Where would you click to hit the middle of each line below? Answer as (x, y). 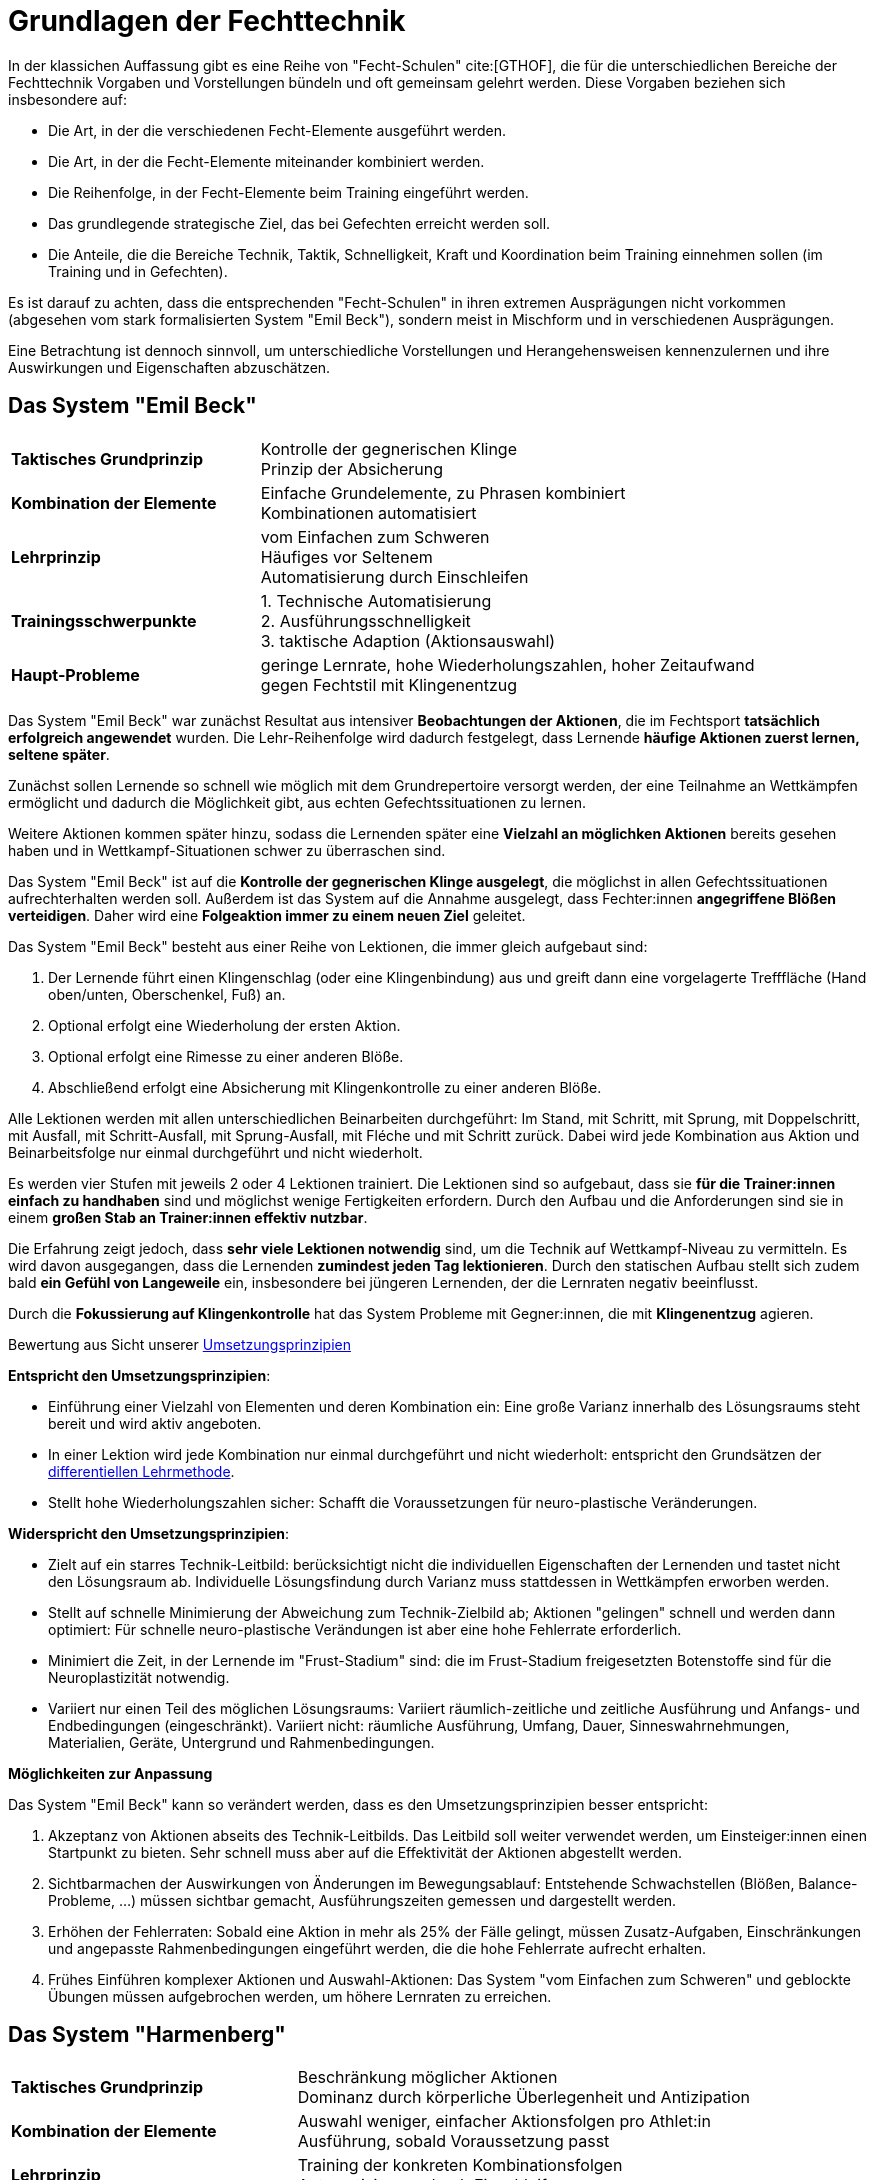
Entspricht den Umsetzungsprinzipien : (139, 1375)
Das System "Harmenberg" (147, 2035)
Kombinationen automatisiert (368, 512)
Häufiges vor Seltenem (346, 556)
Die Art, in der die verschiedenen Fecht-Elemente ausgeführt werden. (277, 130)
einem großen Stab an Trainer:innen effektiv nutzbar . (188, 1217)
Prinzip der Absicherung (352, 468)
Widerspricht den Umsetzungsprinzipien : (149, 1533)
